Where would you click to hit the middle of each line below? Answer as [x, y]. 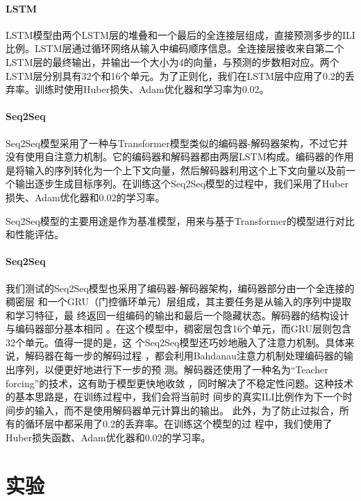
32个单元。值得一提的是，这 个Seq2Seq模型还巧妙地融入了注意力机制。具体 [175, 342]
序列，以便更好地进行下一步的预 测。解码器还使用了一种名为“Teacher [171, 370]
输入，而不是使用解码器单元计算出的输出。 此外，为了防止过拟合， [187, 410]
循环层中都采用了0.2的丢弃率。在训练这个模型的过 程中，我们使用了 [178, 424]
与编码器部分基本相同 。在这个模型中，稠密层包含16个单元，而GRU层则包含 [179, 329]
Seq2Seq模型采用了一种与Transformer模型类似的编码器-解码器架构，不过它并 [177, 143]
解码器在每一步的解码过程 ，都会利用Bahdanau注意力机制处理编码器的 [184, 356]
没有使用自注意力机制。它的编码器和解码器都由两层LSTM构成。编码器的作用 [180, 156]
